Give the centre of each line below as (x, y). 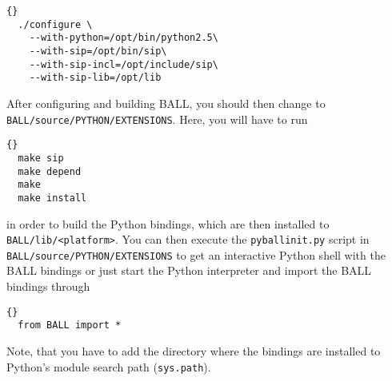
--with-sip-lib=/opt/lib (95, 78)
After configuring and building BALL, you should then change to (166, 103)
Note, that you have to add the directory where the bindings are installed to (194, 350)
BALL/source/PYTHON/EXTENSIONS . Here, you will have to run (157, 119)
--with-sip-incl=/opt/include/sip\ (124, 64)
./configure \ (55, 24)
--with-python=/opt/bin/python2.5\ (124, 38)
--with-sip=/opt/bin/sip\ (98, 51)
